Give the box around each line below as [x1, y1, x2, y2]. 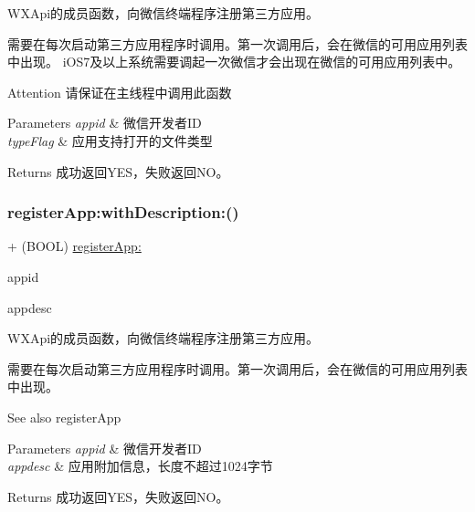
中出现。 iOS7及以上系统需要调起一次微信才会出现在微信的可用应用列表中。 [7, 52, 461, 71]
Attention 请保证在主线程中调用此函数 [7, 82, 232, 101]
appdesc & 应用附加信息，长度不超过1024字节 [7, 456, 273, 475]
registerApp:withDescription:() [7, 201, 239, 224]
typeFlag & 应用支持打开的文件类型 [7, 131, 213, 150]
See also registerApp [7, 407, 121, 426]
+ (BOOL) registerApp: [7, 236, 142, 256]
